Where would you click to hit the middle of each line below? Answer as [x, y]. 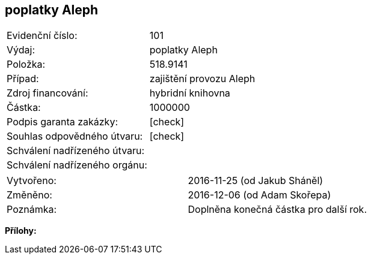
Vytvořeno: [32, 181]
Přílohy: [21, 231]
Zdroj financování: [48, 93]
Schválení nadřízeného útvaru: [76, 151]
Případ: [23, 79]
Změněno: [29, 195]
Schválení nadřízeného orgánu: [77, 165]
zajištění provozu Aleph [202, 79]
